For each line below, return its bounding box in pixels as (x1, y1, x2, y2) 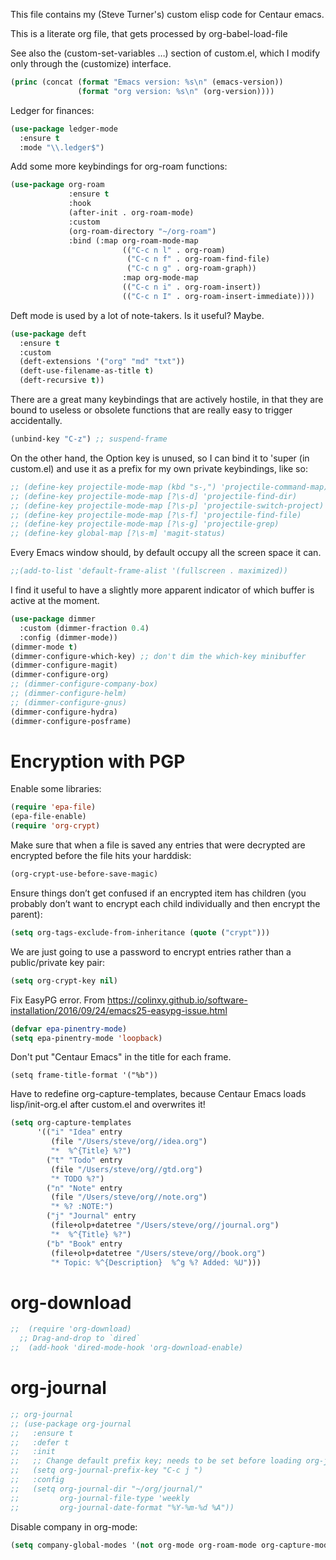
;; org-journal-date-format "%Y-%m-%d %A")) (10, 1502, 235, 1513)
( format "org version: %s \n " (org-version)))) (77, 86, 275, 96)
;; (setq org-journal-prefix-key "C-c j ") (10, 1465, 203, 1476)
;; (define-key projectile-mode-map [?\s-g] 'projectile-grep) (10, 519, 280, 529)
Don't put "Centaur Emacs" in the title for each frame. (10, 1051, 232, 1063)
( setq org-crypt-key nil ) (10, 975, 118, 986)
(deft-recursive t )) (19, 375, 105, 386)
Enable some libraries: (10, 783, 102, 795)
